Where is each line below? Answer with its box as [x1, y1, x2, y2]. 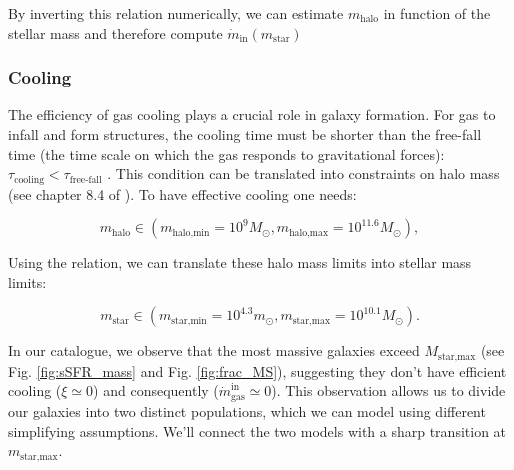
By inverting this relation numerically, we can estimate [8, 3, 344, 23]
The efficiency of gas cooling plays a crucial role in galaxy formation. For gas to [8, 104, 496, 125]
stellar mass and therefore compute [8, 22, 223, 43]
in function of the [383, 3, 491, 23]
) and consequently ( [93, 380, 219, 401]
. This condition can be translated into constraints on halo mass [107, 163, 500, 184]
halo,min [172, 227, 210, 238]
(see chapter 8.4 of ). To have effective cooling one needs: [8, 183, 357, 204]
